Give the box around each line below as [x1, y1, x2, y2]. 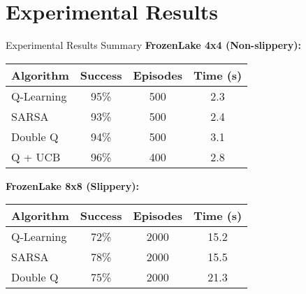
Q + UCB [11, 148, 61, 165]
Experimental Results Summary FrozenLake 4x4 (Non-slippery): [6, 38, 302, 52]
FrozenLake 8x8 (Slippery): [6, 178, 139, 193]
